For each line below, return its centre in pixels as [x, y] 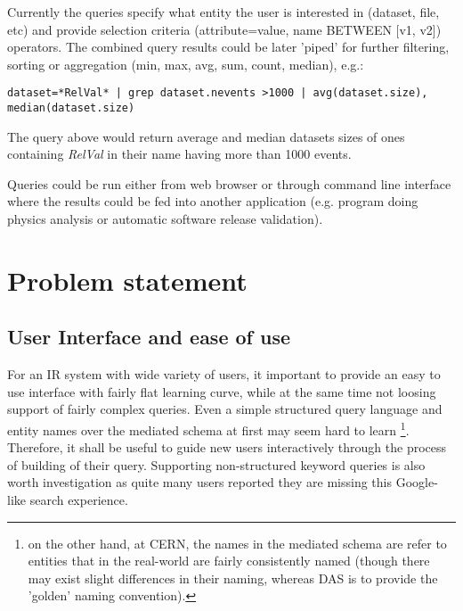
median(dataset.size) [71, 108]
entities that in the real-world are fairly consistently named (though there [229, 561]
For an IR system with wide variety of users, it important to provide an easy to [224, 374]
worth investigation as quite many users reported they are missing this [199, 482]
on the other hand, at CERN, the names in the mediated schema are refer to [237, 543]
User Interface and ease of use [149, 337]
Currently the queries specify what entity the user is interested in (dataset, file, [223, 12]
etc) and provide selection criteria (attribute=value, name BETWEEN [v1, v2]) [224, 29]
